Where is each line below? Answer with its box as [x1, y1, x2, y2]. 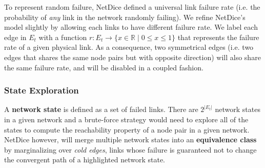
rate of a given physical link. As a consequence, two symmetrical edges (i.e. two [4, 42, 254, 52]
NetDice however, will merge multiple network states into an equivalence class [4, 134, 257, 145]
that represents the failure [177, 31, 259, 42]
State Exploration [4, 84, 79, 97]
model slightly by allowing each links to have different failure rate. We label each [4, 22, 258, 32]
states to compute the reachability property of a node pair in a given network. [4, 124, 250, 135]
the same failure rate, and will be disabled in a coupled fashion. [4, 62, 203, 72]
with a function [38, 31, 87, 42]
